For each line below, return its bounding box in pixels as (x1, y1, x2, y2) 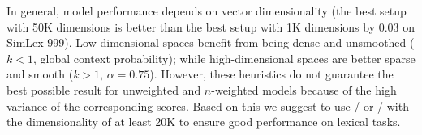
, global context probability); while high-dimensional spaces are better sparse (32, 49, 416, 66)
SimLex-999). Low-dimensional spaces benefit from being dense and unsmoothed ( (6, 34, 415, 51)
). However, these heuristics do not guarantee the (149, 65, 394, 82)
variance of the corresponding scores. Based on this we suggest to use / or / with (6, 97, 409, 114)
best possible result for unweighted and (6, 81, 201, 98)
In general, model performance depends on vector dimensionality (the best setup (6, 2, 407, 19)
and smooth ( (6, 65, 74, 82)
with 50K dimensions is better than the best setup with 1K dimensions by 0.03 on (6, 18, 416, 35)
